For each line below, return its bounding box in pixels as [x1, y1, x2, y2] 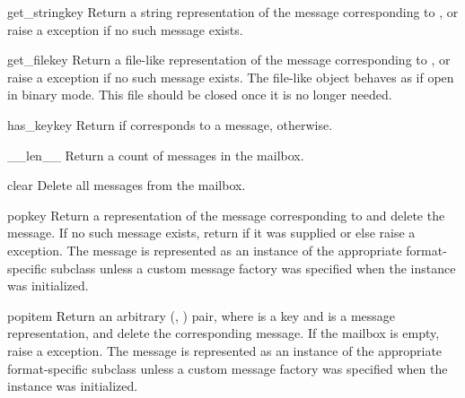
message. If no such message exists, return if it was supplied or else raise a [7, 223, 416, 242]
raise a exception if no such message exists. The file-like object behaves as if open [7, 67, 454, 86]
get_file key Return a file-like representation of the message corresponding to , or [7, 50, 451, 69]
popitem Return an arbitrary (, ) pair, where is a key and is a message [7, 306, 396, 324]
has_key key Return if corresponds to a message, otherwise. [7, 115, 333, 134]
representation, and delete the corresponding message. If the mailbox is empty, [7, 324, 440, 342]
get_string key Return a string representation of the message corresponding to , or [7, 3, 459, 21]
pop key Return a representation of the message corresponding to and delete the [7, 205, 445, 224]
